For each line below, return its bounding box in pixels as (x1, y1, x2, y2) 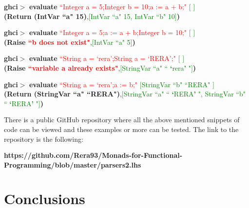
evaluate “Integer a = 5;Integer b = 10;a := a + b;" (29, 1, 187, 11)
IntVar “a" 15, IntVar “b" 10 (90, 11, 175, 21)
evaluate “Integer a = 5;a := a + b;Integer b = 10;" (29, 27, 187, 38)
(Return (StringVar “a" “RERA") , (4, 89, 122, 99)
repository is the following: (4, 133, 83, 144)
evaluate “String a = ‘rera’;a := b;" (29, 79, 138, 89)
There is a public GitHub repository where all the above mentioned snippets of (4, 114, 240, 125)
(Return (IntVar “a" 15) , (4, 11, 89, 21)
